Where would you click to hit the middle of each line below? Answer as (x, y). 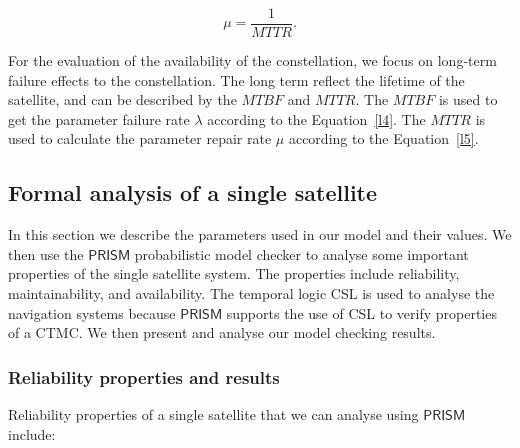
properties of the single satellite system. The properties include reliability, (234, 273)
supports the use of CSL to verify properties (361, 312)
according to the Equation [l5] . (383, 138)
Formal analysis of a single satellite (193, 192)
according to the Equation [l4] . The (316, 118)
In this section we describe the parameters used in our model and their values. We (260, 234)
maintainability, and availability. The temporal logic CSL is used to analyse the (251, 293)
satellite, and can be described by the (122, 99)
